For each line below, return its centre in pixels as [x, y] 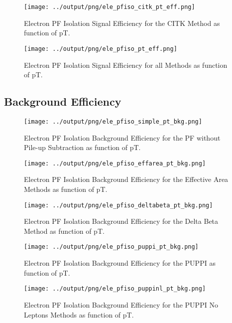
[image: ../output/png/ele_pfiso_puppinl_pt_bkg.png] [115, 289]
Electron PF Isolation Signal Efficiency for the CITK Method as [122, 23]
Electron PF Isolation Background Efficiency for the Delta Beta [121, 221]
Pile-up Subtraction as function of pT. [82, 147]
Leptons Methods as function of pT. [79, 314]
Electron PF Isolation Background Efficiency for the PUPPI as [120, 263]
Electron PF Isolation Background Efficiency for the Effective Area [126, 179]
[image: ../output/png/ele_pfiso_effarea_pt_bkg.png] [115, 163]
